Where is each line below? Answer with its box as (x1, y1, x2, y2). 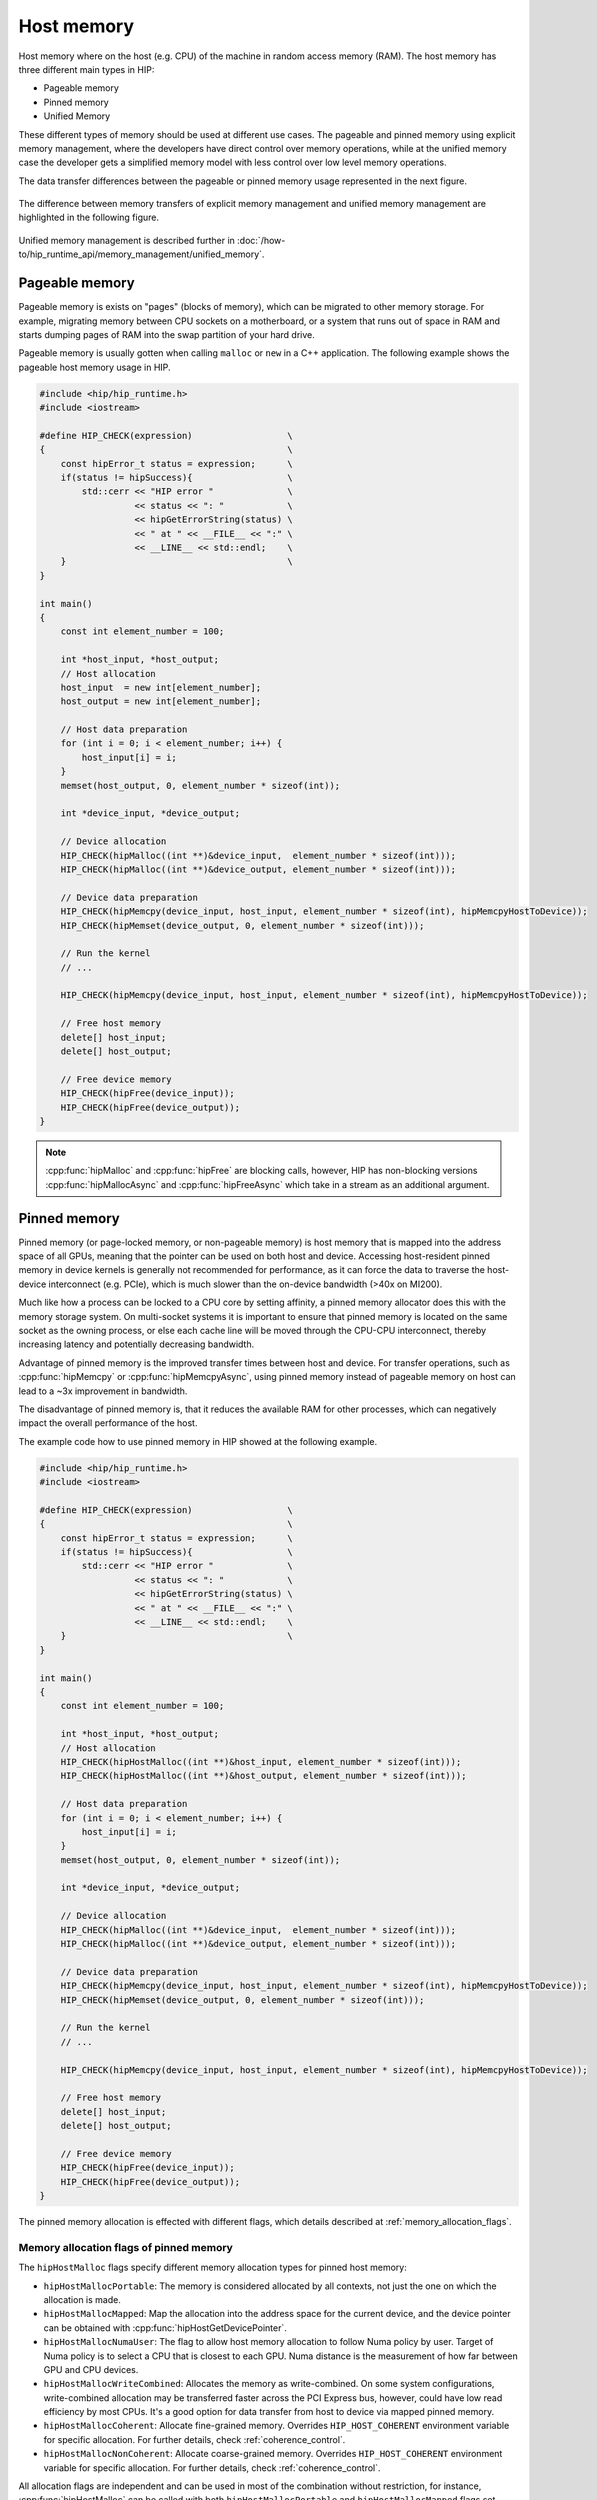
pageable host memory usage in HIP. (18, 361, 171, 373)
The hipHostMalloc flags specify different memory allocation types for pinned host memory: (18, 2261, 407, 2274)
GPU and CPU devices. (43, 2363, 139, 2375)
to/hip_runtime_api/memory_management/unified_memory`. (18, 248, 265, 260)
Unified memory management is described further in (18, 234, 235, 246)
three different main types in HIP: (18, 63, 155, 75)
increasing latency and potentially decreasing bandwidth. (18, 1338, 255, 1350)
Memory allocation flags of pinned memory (18, 2240, 234, 2254)
